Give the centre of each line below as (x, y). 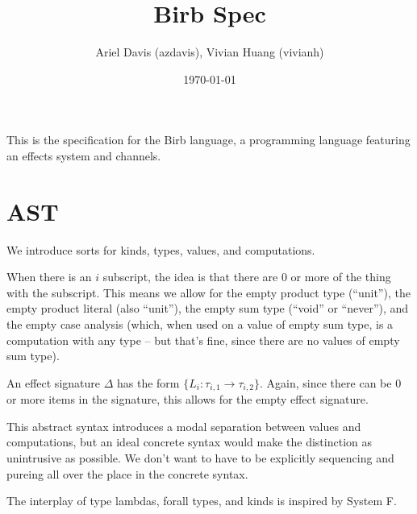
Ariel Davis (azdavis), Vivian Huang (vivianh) (210, 52)
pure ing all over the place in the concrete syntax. (127, 473)
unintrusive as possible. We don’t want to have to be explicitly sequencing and (200, 458)
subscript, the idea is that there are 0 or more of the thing (247, 277)
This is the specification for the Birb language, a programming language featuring (208, 140)
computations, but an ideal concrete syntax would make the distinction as (190, 442)
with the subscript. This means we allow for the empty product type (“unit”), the (208, 292)
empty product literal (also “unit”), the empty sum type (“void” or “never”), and (208, 308)
